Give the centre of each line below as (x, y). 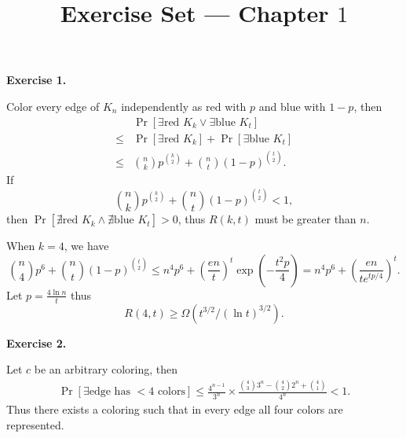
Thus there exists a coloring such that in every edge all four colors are (175, 409)
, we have (86, 246)
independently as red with (184, 106)
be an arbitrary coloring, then (106, 369)
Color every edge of (53, 106)
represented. (35, 424)
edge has (110, 392)
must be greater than (305, 219)
